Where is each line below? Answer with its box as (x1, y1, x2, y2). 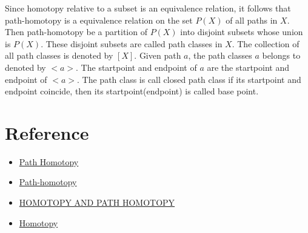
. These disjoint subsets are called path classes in (41, 37, 223, 50)
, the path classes (188, 49, 252, 62)
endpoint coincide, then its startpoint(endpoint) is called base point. (5, 85, 259, 97)
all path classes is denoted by (5, 49, 113, 62)
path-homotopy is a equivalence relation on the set (5, 13, 193, 26)
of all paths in (226, 13, 278, 26)
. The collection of (232, 37, 300, 50)
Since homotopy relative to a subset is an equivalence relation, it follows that (5, 2, 291, 14)
